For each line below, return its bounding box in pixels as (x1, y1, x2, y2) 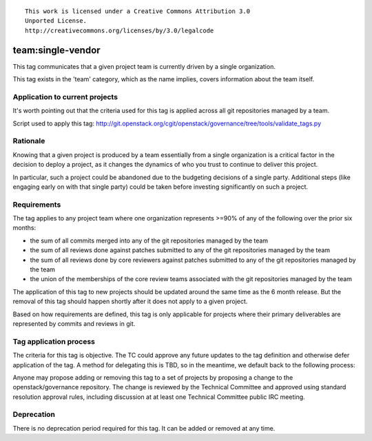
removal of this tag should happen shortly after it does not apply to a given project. (12, 297, 248, 306)
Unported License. (25, 17, 87, 25)
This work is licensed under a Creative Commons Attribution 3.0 (25, 8, 251, 15)
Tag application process (12, 336, 96, 346)
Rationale (12, 136, 45, 146)
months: (12, 224, 37, 232)
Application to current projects (12, 92, 118, 101)
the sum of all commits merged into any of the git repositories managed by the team (30, 236, 269, 245)
